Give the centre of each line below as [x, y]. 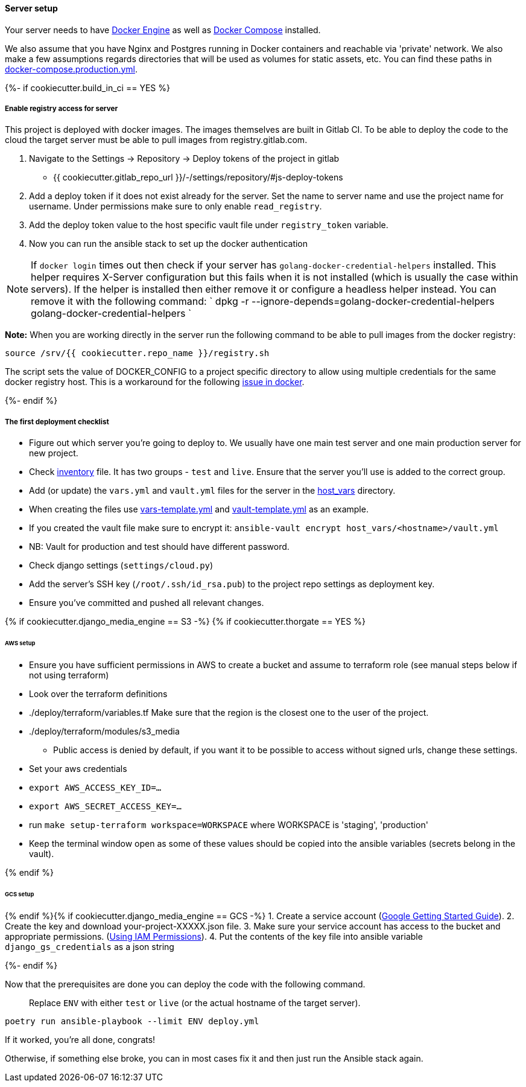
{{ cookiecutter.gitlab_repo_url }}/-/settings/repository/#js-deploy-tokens [198, 177]
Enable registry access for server [62, 109]
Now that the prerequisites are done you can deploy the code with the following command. [185, 984]
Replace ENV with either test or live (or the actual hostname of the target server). [195, 1003]
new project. [54, 453]
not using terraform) [69, 675]
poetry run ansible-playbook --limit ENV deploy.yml [132, 1021]
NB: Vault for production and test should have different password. [159, 547]
